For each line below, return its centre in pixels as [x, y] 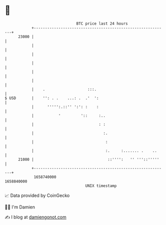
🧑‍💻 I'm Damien [20, 207]
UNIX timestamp [101, 186]
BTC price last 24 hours [102, 24]
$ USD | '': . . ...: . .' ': [52, 98]
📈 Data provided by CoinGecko [37, 195]
